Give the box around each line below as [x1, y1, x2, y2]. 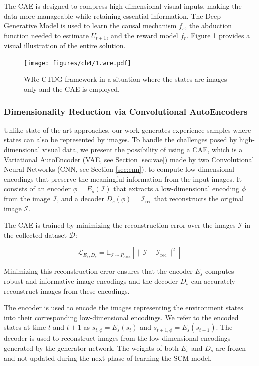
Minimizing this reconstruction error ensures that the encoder [4, 266, 193, 276]
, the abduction [185, 20, 232, 31]
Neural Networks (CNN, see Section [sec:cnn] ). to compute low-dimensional [4, 164, 234, 174]
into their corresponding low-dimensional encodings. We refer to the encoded [4, 312, 239, 322]
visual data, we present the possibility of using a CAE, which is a [42, 144, 243, 155]
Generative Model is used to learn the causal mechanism [4, 20, 177, 31]
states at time [4, 322, 46, 332]
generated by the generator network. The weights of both [4, 342, 179, 353]
